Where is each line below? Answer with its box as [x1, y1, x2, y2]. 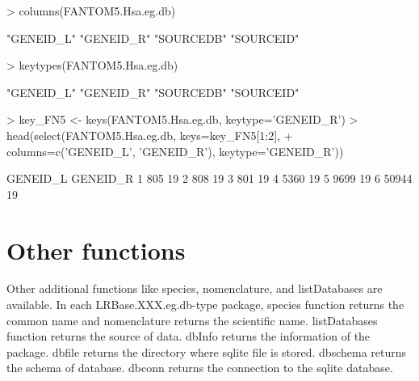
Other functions [6, 233, 186, 266]
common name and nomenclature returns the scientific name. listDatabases [6, 311, 378, 328]
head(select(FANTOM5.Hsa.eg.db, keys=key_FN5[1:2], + [6, 126, 293, 143]
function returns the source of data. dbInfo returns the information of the [6, 328, 371, 345]
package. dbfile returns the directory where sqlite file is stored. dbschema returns [6, 343, 407, 360]
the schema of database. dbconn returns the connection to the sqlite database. [6, 359, 393, 376]
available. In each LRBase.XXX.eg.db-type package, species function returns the [6, 296, 404, 313]
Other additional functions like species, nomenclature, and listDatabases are [6, 280, 383, 297]
